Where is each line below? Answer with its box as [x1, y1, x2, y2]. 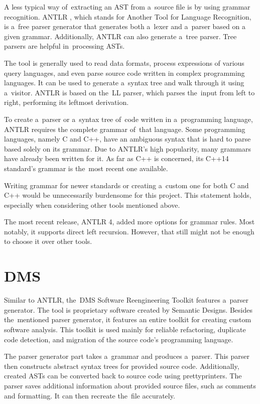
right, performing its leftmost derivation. [4, 97, 129, 107]
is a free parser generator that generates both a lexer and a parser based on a [4, 21, 245, 32]
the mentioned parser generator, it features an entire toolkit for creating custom [4, 314, 251, 325]
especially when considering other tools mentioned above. [4, 199, 180, 210]
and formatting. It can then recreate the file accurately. [4, 390, 175, 400]
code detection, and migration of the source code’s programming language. [4, 334, 233, 344]
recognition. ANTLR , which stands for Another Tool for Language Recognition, [4, 11, 251, 22]
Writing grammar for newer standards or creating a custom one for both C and [4, 180, 249, 190]
